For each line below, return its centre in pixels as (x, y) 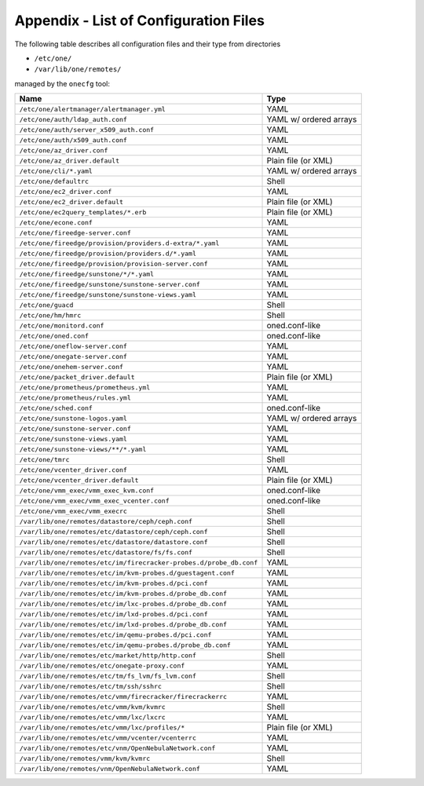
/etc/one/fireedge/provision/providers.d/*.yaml (108, 253)
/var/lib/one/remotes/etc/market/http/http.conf (108, 655)
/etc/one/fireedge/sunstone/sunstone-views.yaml (108, 294)
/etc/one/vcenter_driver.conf (73, 470)
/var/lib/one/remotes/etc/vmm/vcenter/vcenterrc (108, 738)
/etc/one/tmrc (44, 459)
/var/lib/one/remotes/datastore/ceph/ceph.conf (106, 521)
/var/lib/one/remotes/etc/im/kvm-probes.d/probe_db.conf (123, 593)
